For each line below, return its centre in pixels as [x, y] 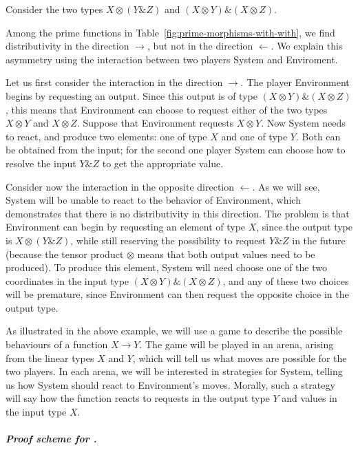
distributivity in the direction [67, 46]
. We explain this [307, 46]
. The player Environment [295, 82]
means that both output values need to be [226, 254]
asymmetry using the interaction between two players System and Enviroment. [172, 59]
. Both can [318, 136]
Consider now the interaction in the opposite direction [120, 186]
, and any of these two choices [286, 280]
